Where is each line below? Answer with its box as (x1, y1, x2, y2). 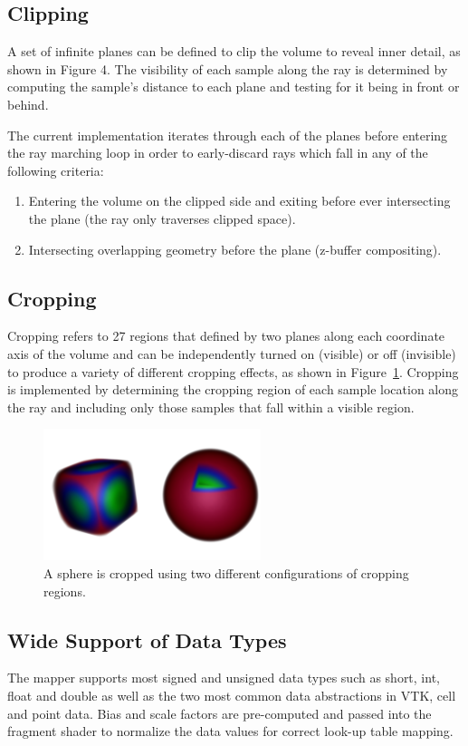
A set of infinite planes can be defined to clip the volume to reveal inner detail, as (7, 42, 461, 61)
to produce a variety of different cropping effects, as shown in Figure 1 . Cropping (7, 362, 459, 381)
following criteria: (7, 160, 104, 179)
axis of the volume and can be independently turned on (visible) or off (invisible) (7, 344, 456, 363)
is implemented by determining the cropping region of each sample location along (7, 380, 459, 399)
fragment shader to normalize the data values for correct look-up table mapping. (7, 722, 454, 741)
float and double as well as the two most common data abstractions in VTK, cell (7, 685, 456, 704)
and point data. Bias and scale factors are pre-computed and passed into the (7, 703, 432, 722)
